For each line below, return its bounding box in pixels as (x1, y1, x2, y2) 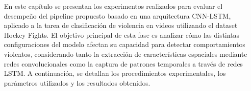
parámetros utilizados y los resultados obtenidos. (4, 77, 151, 88)
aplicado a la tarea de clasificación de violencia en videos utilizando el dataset (4, 20, 238, 30)
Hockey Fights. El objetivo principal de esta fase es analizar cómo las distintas (4, 29, 240, 40)
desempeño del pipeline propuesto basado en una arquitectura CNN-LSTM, (4, 10, 231, 21)
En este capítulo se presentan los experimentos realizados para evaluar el (4, 1, 223, 11)
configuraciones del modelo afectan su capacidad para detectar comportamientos (4, 39, 245, 49)
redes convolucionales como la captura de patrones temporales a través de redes (4, 58, 243, 68)
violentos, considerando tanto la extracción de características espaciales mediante (4, 48, 247, 59)
